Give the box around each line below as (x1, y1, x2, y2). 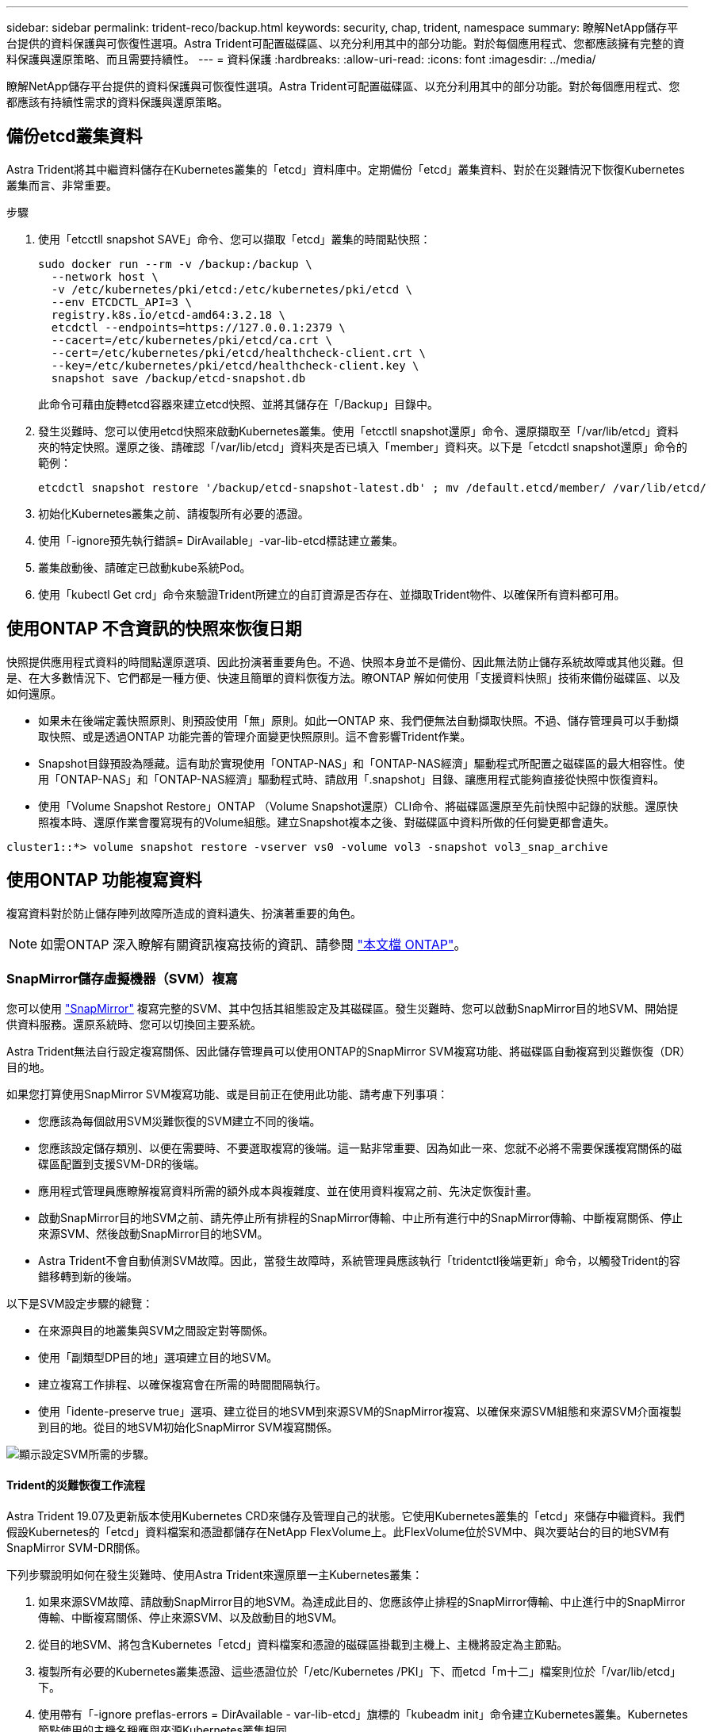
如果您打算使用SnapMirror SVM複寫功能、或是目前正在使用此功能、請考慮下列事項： (6, 1087, 449, 1102)
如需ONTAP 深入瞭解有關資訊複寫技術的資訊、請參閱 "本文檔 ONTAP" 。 (40, 936, 467, 952)
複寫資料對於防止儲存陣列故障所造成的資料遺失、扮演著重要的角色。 (6, 906, 362, 920)
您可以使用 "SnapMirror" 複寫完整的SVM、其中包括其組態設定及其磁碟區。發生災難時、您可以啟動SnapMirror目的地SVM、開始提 (6, 1002, 679, 1016)
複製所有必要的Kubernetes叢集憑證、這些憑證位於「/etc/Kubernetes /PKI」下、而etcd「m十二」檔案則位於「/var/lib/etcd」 (38, 1664, 682, 1678)
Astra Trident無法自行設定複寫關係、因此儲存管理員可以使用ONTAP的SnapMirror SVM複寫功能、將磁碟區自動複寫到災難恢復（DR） (6, 1044, 686, 1059)
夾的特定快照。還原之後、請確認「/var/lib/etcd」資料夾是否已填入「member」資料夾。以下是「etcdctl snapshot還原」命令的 (38, 439, 687, 454)
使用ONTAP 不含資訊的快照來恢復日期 (6, 619, 302, 639)
